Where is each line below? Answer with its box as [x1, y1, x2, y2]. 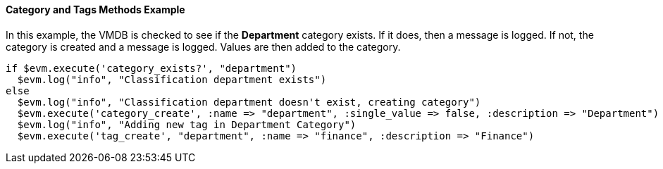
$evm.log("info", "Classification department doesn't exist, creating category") [17, 96, 481, 108]
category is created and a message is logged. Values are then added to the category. [6, 40, 401, 53]
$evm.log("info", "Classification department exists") [17, 73, 327, 85]
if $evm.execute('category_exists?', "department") [6, 62, 297, 74]
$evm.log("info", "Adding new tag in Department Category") [17, 118, 357, 130]
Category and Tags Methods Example [6, 4, 185, 15]
